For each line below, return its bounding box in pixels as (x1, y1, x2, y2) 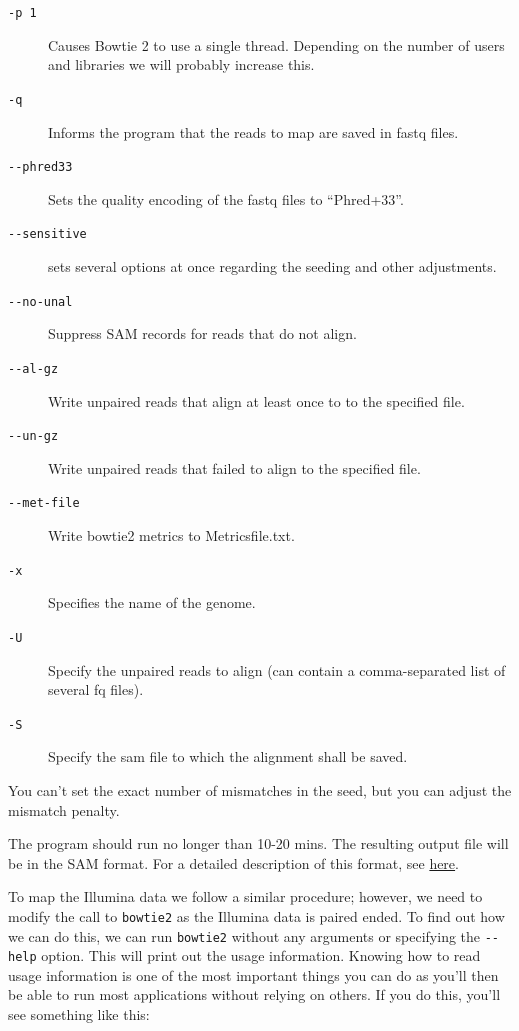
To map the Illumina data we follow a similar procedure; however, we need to (8, 886, 483, 907)
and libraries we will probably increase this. (48, 54, 315, 75)
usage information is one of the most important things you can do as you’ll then (8, 964, 499, 985)
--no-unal (8, 294, 73, 309)
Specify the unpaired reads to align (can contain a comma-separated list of (48, 659, 506, 680)
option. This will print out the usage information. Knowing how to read (41, 945, 481, 966)
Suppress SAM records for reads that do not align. (48, 323, 357, 344)
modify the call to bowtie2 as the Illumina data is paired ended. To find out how (8, 905, 505, 926)
